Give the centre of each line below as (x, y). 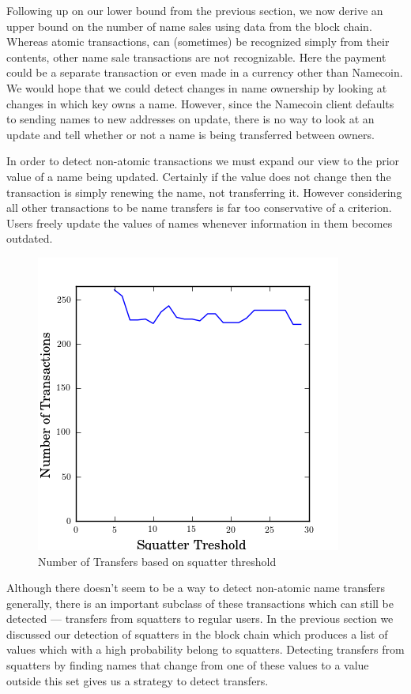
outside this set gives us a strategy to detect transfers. (138, 680)
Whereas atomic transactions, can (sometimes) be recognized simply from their (198, 41)
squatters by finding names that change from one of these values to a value (188, 665)
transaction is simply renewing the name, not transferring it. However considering (204, 192)
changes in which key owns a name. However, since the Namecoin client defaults (200, 103)
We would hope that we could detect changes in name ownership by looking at (197, 87)
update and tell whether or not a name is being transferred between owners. (190, 134)
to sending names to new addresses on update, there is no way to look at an (190, 119)
